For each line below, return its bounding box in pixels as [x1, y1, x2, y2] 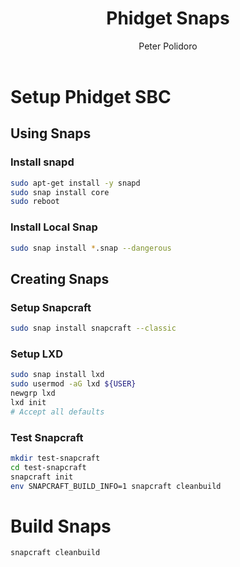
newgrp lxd [10, 388, 56, 399]
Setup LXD [10, 347, 63, 361]
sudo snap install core [10, 187, 110, 197]
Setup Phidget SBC [10, 85, 172, 108]
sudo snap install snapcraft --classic [10, 323, 177, 334]
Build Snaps [10, 515, 112, 537]
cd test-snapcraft [10, 462, 87, 472]
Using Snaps [10, 125, 92, 142]
